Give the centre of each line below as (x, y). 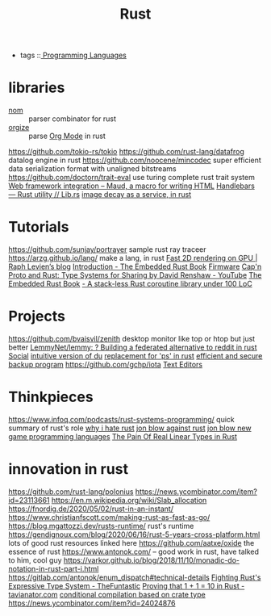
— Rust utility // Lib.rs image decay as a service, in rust (100, 195)
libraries (37, 88)
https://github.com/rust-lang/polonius (71, 491)
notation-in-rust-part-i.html (54, 568)
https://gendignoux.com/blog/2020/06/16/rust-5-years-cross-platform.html (134, 534)
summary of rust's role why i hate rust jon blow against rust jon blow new (130, 428)
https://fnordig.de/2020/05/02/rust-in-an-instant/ (91, 509)
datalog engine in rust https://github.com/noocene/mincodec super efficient (135, 160)
